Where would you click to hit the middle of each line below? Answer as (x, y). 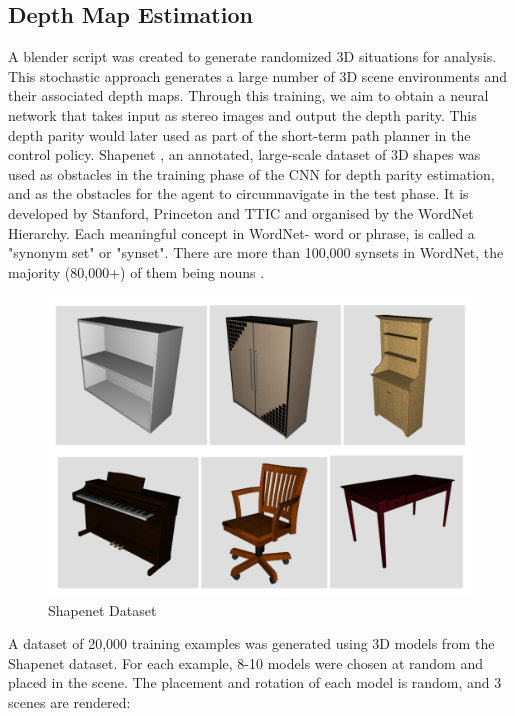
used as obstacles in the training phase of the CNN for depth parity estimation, (251, 173)
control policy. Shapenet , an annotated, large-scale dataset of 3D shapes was (244, 154)
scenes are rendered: (69, 702)
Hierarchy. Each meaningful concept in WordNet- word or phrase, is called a (241, 232)
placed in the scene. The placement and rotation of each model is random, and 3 (255, 682)
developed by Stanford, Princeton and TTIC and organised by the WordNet (241, 212)
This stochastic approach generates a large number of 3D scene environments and (257, 75)
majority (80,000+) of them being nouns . (136, 271)
